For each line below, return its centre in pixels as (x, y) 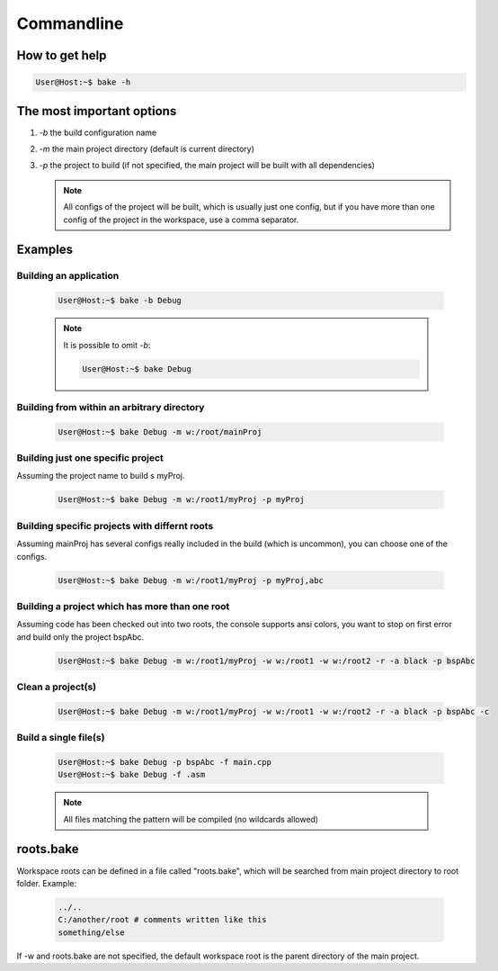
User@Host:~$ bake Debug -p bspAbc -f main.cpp (165, 762)
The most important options (97, 111)
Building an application (68, 276)
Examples (45, 250)
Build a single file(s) (61, 738)
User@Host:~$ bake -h (83, 82)
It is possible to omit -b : (107, 345)
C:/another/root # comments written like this (162, 920)
